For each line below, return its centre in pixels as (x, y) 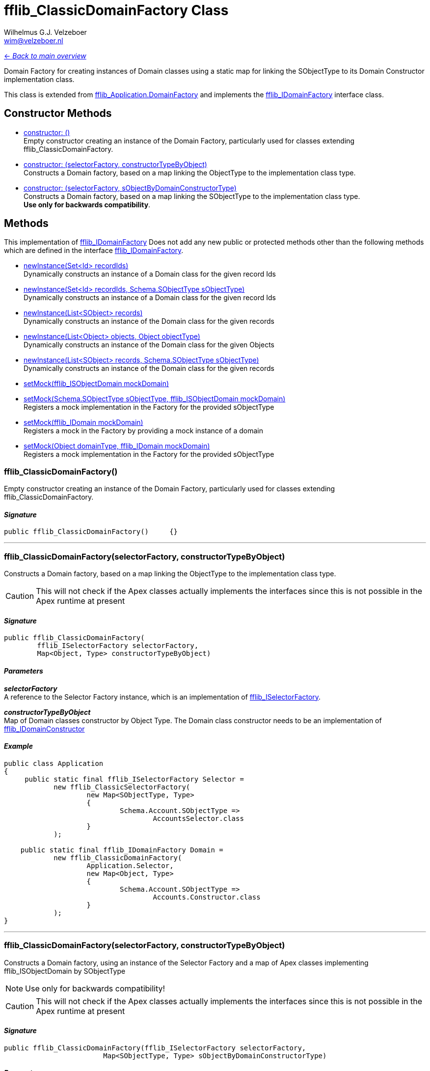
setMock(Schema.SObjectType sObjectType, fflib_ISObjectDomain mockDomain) (155, 399)
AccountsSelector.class (198, 818)
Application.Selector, (130, 865)
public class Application (54, 763)
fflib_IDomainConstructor (44, 729)
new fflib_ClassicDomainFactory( (118, 858)
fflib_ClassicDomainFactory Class (116, 10)
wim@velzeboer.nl (34, 40)
